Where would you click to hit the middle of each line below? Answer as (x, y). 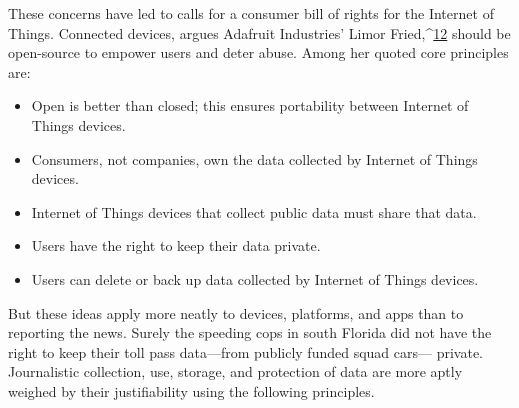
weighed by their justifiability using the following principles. (191, 390)
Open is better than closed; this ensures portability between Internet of (250, 105)
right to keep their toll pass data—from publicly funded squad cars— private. (245, 351)
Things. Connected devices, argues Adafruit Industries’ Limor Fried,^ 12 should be (259, 32)
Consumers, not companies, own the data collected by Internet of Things (254, 158)
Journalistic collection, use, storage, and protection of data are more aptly (235, 371)
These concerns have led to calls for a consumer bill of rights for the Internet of (251, 13)
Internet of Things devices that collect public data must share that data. (254, 211)
